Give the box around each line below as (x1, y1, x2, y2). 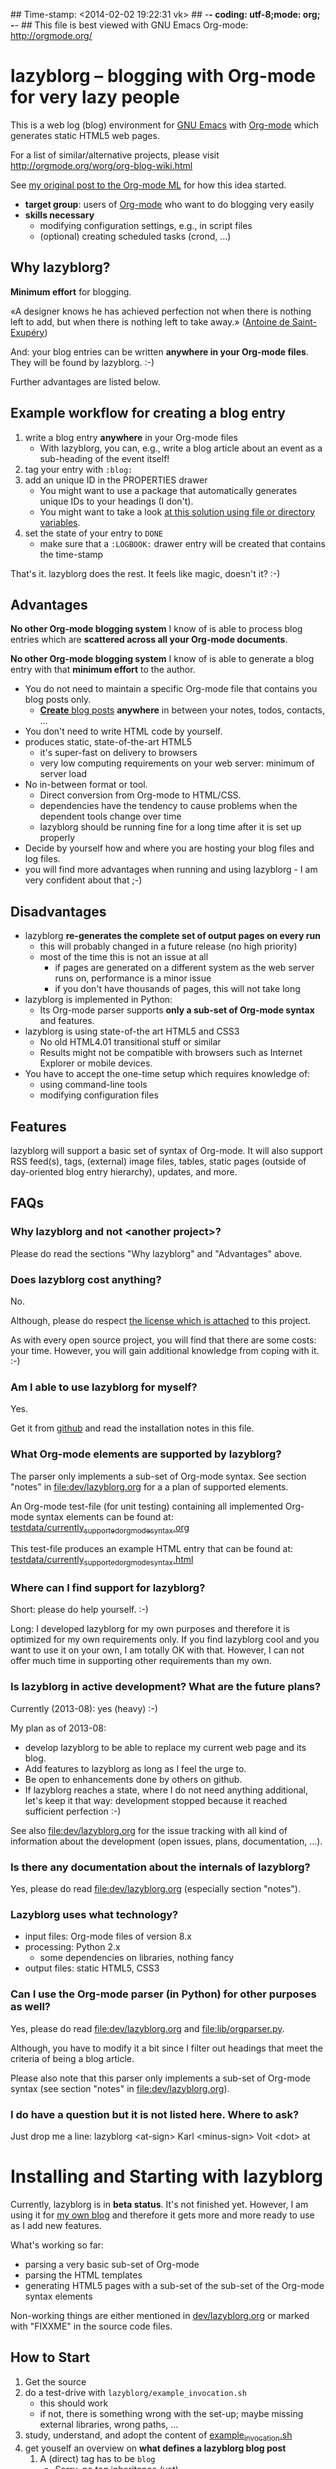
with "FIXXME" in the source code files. (10, 2320, 173, 2332)
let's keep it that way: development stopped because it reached (24, 1794, 288, 1806)
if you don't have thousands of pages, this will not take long (54, 983, 301, 995)
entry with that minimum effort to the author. (10, 664, 196, 676)
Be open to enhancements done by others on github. (24, 1773, 243, 1785)
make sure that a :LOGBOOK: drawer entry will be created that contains (39, 537, 327, 549)
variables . (39, 516, 81, 528)
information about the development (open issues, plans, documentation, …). (10, 1835, 323, 1847)
